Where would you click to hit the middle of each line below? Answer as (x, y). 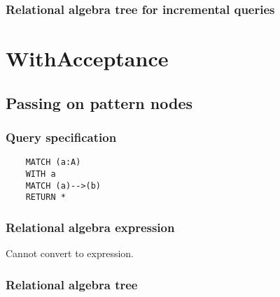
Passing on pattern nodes (99, 102)
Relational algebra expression (90, 227)
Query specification (61, 137)
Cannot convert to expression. (70, 253)
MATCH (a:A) (53, 162)
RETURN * (45, 197)
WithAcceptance (87, 58)
